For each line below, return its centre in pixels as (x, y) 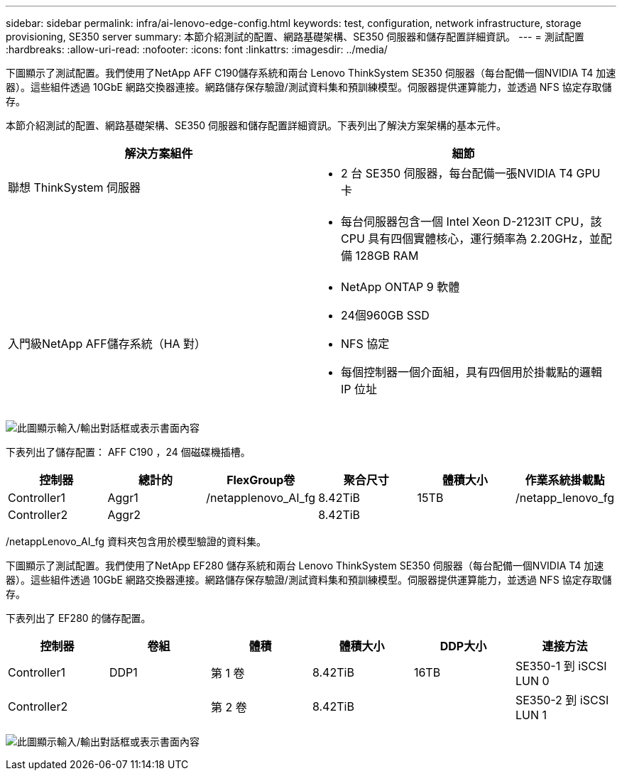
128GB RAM (387, 256)
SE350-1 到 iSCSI (561, 666)
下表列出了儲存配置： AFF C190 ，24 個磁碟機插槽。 (128, 452)
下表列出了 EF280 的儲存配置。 (78, 618)
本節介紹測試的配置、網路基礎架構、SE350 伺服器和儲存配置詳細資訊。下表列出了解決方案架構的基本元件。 (256, 125)
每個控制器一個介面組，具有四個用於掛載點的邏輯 (472, 372)
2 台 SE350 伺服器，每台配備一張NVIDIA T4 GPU (471, 173)
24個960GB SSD (385, 315)
